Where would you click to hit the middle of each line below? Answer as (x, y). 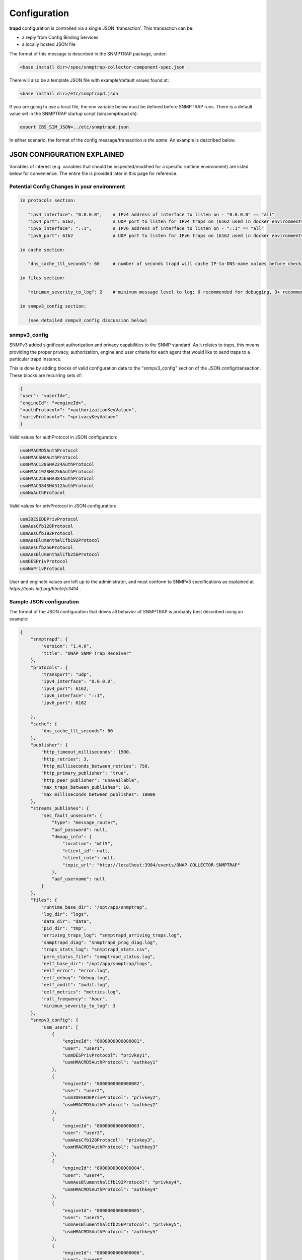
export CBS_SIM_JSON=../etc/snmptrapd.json (74, 127)
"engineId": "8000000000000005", (103, 1210)
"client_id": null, (86, 851)
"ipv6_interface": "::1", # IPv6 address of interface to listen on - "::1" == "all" (146, 229)
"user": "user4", (84, 1175)
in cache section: (43, 250)
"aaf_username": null (78, 879)
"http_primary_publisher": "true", (85, 773)
